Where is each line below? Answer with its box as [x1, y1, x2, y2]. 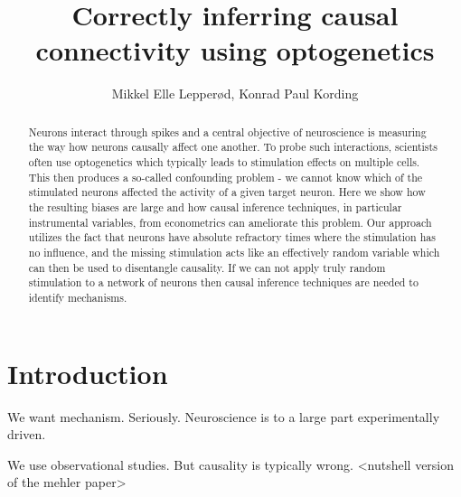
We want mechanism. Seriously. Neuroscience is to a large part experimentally [7, 407, 440, 426]
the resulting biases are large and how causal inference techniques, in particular [28, 199, 402, 214]
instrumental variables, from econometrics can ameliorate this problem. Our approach [28, 214, 432, 230]
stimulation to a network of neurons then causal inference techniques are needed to [28, 275, 419, 290]
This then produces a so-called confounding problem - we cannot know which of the [28, 169, 423, 184]
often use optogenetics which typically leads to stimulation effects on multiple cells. [28, 155, 420, 170]
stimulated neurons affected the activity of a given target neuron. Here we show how [28, 184, 426, 200]
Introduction [7, 354, 168, 391]
